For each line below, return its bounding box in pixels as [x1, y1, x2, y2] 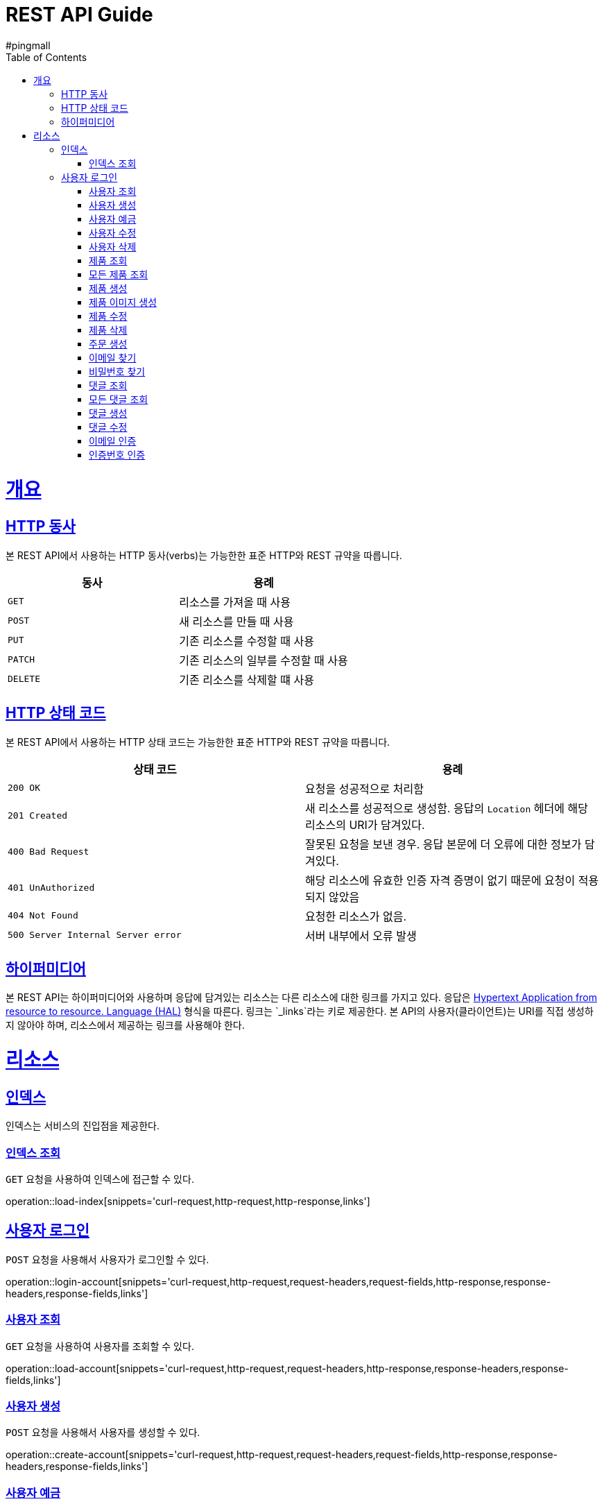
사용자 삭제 [89, 240, 137, 253]
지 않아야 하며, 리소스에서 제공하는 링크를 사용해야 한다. [6, 1019, 245, 1032]
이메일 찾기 [89, 351, 137, 364]
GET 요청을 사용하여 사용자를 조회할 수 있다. [6, 1340, 194, 1352]
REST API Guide [6, 3, 153, 26]
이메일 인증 [89, 434, 137, 447]
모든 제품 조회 [89, 268, 148, 280]
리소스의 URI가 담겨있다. [305, 817, 425, 832]
